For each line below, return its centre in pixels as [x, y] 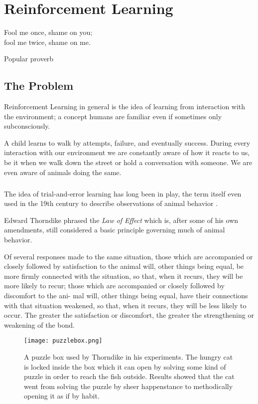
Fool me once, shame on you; [48, 32]
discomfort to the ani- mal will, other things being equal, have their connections [126, 295]
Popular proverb [29, 59]
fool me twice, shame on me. [47, 42]
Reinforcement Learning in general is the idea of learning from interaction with [125, 106]
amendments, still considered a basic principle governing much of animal [115, 230]
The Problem [39, 86]
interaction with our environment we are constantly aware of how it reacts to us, [127, 152]
